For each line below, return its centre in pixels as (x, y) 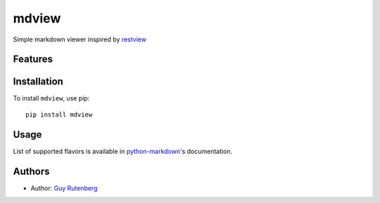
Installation (38, 82)
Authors (31, 171)
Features (33, 59)
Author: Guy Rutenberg (64, 188)
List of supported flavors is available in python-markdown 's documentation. (123, 151)
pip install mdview (59, 114)
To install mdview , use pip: (51, 98)
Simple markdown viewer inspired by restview (80, 39)
